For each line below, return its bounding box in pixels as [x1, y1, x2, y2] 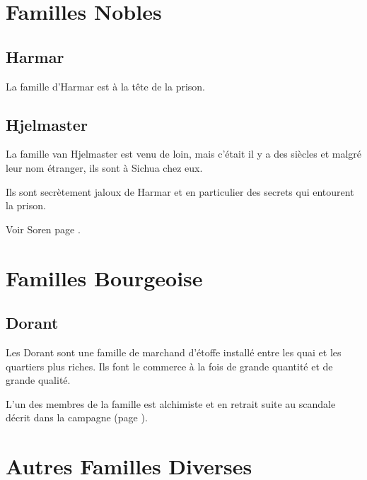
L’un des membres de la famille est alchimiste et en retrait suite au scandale [6, 396, 336, 411]
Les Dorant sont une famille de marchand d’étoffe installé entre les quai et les [6, 344, 342, 359]
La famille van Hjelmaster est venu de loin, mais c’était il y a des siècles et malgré [6, 146, 362, 161]
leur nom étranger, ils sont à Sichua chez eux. [6, 160, 203, 175]
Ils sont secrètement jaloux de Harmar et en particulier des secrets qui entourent [6, 184, 354, 199]
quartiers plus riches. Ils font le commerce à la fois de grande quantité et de [6, 358, 333, 373]
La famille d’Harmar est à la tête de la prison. [6, 78, 206, 93]
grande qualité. [6, 373, 71, 387]
